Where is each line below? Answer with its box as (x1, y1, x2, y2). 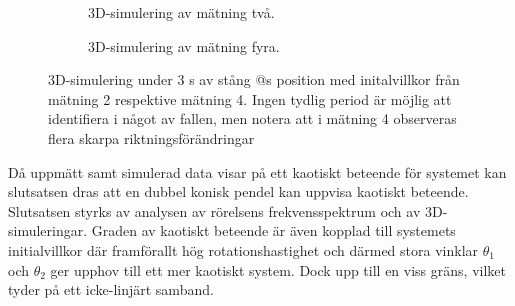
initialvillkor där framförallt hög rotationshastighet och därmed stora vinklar (8, 239, 479, 260)
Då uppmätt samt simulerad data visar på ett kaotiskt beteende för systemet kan (8, 161, 507, 182)
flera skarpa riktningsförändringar (48, 127, 255, 148)
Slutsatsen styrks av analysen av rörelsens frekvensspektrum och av (8, 200, 421, 221)
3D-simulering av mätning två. (88, 2, 275, 22)
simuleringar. (8, 220, 88, 241)
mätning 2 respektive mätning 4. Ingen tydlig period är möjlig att (48, 88, 452, 109)
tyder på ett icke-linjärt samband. (8, 279, 214, 300)
